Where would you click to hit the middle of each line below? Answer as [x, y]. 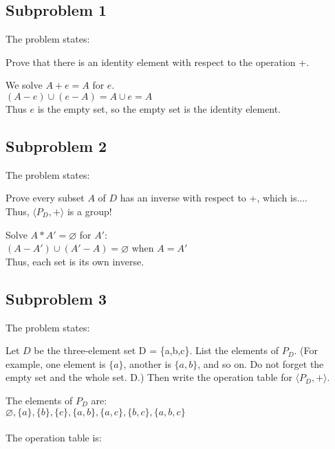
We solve [24, 85]
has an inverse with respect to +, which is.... [214, 198]
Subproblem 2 [56, 145]
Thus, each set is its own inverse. [75, 261]
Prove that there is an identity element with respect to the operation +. [158, 62]
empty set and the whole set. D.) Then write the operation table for [149, 377]
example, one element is [56, 363]
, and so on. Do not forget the [261, 363]
